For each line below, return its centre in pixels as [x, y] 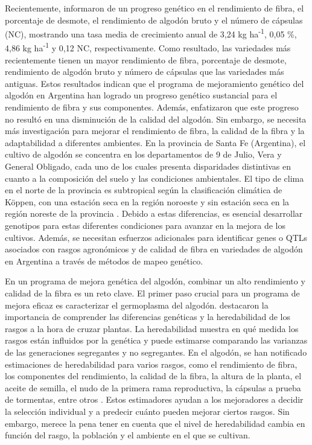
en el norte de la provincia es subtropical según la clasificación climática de [144, 190]
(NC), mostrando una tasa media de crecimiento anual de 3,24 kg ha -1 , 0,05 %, [151, 33]
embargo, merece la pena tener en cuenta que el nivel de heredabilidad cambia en [155, 423]
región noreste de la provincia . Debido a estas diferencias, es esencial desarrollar [154, 213]
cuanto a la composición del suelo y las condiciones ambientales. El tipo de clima [154, 178]
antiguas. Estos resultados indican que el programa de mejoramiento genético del [154, 83]
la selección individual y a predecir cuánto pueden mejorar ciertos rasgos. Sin [147, 411]
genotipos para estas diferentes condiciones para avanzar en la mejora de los [145, 225]
